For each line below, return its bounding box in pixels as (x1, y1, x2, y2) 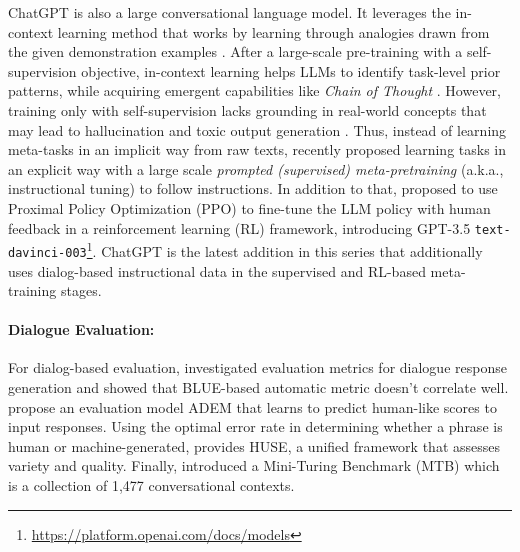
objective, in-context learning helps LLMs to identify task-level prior (81, 60, 501, 81)
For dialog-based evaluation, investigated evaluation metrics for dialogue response (8, 357, 507, 378)
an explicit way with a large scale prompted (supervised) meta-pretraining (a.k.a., (8, 158, 504, 179)
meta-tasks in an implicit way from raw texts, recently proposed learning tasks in (8, 139, 507, 160)
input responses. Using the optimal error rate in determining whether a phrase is (8, 416, 503, 437)
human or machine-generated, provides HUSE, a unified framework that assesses (8, 435, 501, 456)
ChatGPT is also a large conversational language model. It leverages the (8, 2, 451, 22)
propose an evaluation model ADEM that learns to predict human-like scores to (8, 396, 497, 417)
